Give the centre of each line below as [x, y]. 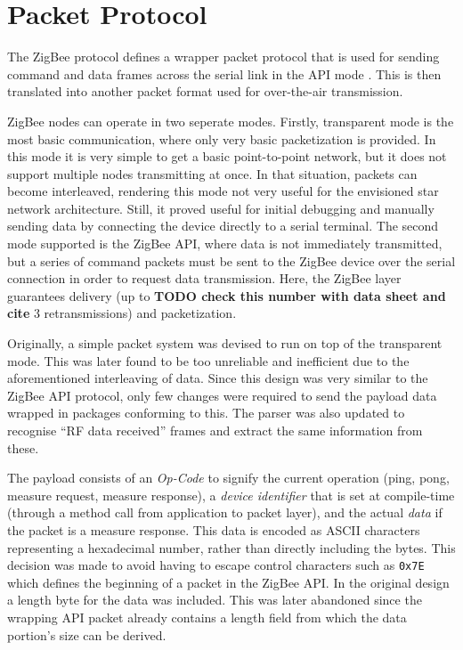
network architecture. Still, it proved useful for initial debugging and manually [221, 208]
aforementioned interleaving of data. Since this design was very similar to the [218, 378]
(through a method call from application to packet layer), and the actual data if [225, 512]
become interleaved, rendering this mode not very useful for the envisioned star [223, 191]
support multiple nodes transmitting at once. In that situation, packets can [212, 173]
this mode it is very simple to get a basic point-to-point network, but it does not [227, 156]
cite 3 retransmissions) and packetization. [122, 313]
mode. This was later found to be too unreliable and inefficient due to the [208, 360]
